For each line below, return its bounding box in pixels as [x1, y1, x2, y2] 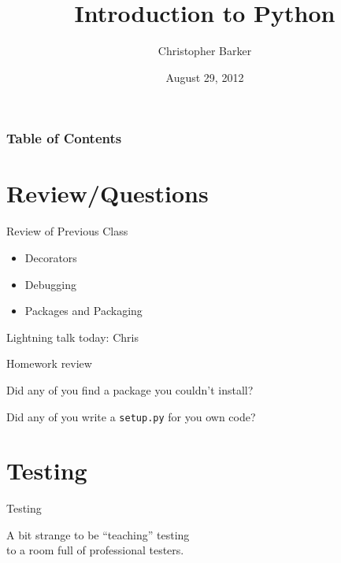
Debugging [24, 276, 76, 292]
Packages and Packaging [24, 302, 143, 319]
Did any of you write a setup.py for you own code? [6, 408, 256, 424]
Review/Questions [6, 177, 209, 209]
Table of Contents [6, 128, 122, 148]
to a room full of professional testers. [6, 542, 184, 558]
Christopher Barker [158, 43, 252, 59]
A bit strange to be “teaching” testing [6, 526, 190, 543]
